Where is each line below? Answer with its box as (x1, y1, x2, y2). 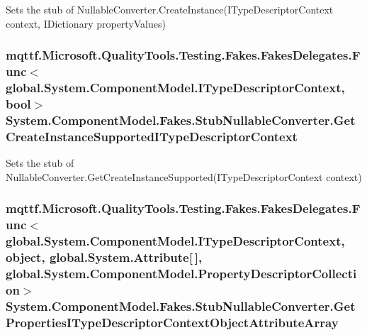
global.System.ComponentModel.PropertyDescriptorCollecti (6, 264, 357, 282)
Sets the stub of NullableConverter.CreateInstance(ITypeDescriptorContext (6, 2, 334, 16)
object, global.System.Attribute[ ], (6, 248, 203, 265)
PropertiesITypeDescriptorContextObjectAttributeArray (6, 313, 339, 331)
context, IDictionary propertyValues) (6, 16, 166, 31)
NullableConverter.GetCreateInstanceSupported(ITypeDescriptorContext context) (6, 169, 362, 184)
